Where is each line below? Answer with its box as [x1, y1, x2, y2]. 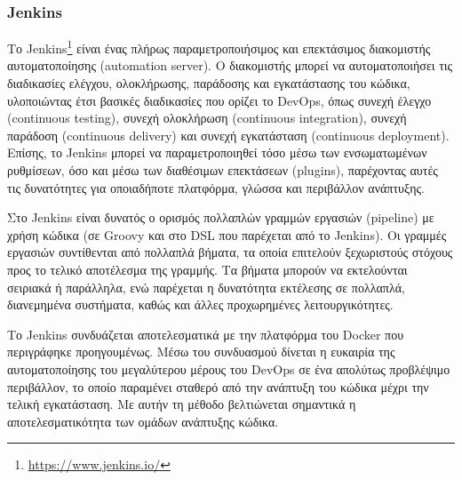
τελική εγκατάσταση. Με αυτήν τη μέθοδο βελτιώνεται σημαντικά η [7, 395, 356, 413]
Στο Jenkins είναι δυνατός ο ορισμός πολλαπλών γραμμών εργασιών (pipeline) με [7, 208, 434, 227]
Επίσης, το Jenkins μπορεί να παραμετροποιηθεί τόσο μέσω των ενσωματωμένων [7, 143, 427, 162]
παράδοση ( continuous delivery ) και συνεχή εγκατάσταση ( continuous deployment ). [7, 125, 450, 144]
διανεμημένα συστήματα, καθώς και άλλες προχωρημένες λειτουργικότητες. [7, 295, 394, 314]
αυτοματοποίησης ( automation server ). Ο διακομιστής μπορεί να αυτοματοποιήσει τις [7, 56, 453, 75]
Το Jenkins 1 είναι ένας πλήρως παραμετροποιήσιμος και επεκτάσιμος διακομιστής [7, 36, 431, 57]
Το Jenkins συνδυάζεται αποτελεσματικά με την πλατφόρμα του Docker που [7, 324, 404, 343]
